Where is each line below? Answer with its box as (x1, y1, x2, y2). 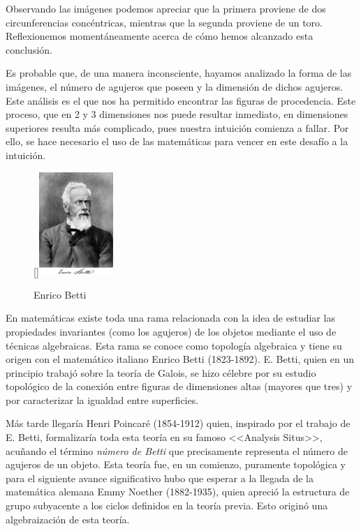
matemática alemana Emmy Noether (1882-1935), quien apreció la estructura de (6, 484, 350, 499)
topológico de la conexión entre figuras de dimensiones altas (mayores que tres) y (6, 379, 353, 394)
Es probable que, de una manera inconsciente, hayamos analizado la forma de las (6, 66, 352, 80)
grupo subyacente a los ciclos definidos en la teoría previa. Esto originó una (6, 498, 328, 513)
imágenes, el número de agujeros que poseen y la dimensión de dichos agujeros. (6, 79, 344, 94)
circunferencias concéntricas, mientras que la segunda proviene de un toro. (6, 15, 323, 29)
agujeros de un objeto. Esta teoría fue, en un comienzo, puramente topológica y (6, 457, 346, 472)
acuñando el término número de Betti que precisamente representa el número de (6, 443, 348, 458)
